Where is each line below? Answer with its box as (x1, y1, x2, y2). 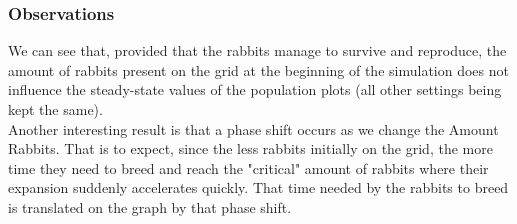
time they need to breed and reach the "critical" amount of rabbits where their (8, 157, 489, 178)
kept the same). (8, 99, 103, 119)
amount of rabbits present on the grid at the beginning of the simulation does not (8, 59, 509, 80)
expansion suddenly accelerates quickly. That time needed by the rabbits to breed (8, 177, 509, 198)
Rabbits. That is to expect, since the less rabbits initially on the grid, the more (8, 138, 493, 159)
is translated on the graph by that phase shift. (8, 196, 292, 217)
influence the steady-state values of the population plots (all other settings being (8, 79, 502, 100)
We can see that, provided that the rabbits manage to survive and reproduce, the (8, 40, 507, 61)
